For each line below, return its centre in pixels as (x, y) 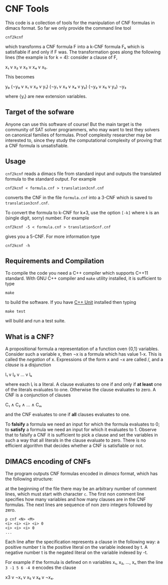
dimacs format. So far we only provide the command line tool (68, 28)
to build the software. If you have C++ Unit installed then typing (71, 302)
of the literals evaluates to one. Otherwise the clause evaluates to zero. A (81, 390)
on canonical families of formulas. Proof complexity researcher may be (78, 135)
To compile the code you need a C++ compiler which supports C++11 (77, 273)
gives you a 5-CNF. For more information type (53, 236)
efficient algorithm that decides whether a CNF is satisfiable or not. (74, 446)
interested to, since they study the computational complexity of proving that (83, 140)
